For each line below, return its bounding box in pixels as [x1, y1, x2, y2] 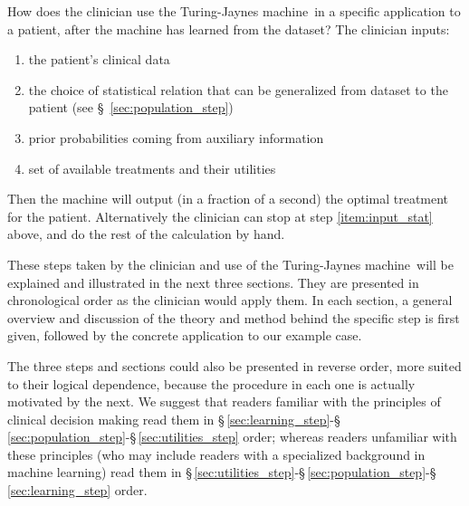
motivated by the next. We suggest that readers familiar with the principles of [7, 392, 441, 411]
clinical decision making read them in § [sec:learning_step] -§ [7, 409, 340, 428]
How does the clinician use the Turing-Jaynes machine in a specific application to [7, 2, 461, 20]
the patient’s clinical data [28, 50, 170, 69]
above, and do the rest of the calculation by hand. [7, 224, 285, 243]
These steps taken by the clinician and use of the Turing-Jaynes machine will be [7, 254, 454, 273]
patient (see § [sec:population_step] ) [28, 98, 234, 117]
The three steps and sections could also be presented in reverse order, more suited [7, 356, 462, 375]
